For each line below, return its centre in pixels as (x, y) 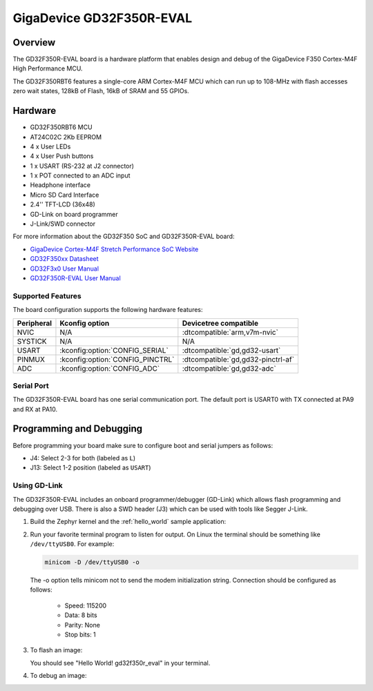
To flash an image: (56, 650)
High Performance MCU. (48, 68)
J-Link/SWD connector (63, 224)
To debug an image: (58, 676)
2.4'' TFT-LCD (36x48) (63, 204)
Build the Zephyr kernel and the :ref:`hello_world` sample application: (128, 522)
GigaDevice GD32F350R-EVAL (103, 18)
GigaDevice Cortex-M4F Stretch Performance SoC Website (114, 249)
